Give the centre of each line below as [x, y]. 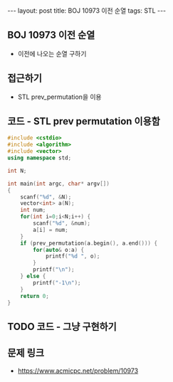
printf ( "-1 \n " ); [57, 282]
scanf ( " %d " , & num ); [62, 223]
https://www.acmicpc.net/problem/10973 [78, 371]
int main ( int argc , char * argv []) [59, 184]
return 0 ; [35, 296]
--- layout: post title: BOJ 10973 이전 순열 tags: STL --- [87, 11]
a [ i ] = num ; [51, 230]
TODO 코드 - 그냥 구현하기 [62, 326]
